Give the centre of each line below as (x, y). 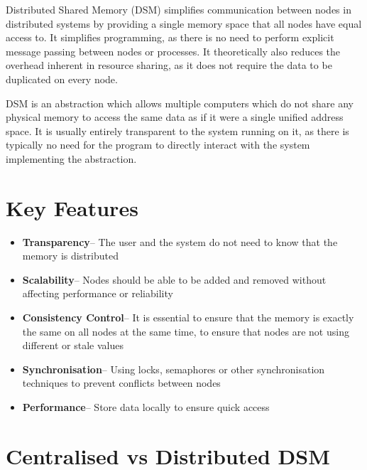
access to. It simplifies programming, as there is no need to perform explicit (170, 37)
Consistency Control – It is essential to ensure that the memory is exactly (188, 317)
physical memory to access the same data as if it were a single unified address (175, 117)
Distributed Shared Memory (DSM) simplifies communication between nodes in (179, 9)
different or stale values (73, 345)
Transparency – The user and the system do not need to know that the (180, 241)
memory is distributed (70, 256)
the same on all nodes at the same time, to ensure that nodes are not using (186, 331)
